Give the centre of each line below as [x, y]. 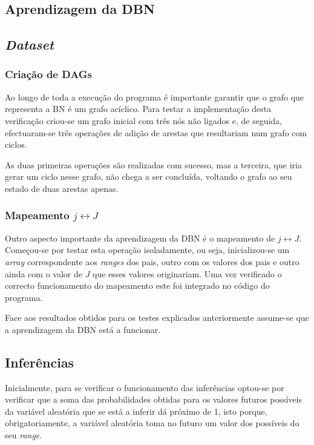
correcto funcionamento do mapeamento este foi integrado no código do [137, 285]
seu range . [24, 435]
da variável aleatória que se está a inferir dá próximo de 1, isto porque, [136, 411]
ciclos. [16, 144]
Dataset [29, 44]
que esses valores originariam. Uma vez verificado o [187, 273]
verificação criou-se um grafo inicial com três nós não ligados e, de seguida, [144, 120]
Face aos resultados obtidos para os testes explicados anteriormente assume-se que [157, 318]
